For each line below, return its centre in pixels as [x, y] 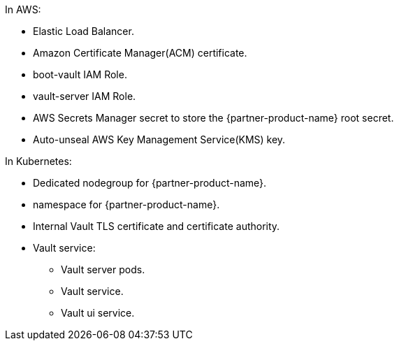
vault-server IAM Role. [85, 96]
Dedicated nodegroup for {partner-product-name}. [150, 183]
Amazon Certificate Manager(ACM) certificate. [140, 53]
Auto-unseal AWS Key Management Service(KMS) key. [159, 139]
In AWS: [23, 9]
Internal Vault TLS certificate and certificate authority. [157, 226]
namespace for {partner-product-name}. [126, 204]
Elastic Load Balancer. [84, 31]
